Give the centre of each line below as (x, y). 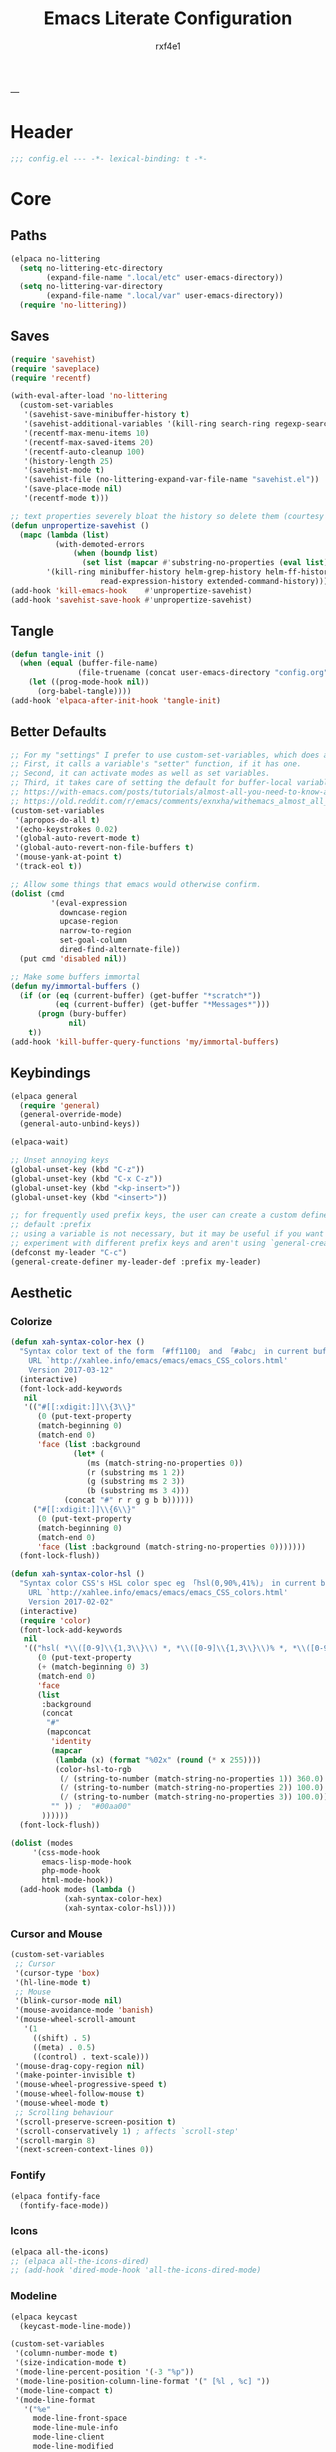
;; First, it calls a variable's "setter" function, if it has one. (156, 764)
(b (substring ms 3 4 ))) (138, 1491)
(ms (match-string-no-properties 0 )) (165, 1463)
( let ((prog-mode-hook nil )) (89, 682)
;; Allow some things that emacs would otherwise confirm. (136, 884)
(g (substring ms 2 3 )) (136, 1482)
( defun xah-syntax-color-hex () (77, 1342)
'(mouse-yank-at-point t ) (68, 857)
